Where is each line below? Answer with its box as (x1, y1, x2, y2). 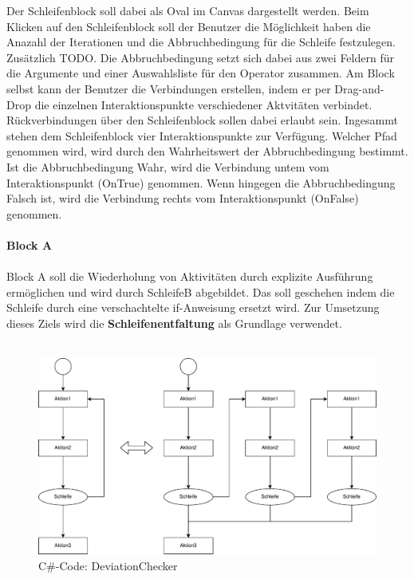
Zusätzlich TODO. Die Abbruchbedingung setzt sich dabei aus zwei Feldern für (6, 49, 394, 65)
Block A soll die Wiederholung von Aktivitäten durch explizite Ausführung (6, 268, 373, 285)
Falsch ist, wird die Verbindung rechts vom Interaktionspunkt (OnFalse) (6, 190, 359, 207)
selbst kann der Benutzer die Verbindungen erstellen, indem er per (6, 80, 331, 96)
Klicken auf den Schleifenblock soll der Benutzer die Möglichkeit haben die (6, 18, 371, 34)
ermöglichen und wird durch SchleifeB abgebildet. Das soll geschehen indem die (6, 283, 395, 300)
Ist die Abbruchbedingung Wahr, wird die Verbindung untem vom (6, 158, 329, 175)
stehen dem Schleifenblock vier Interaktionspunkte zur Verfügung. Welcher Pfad (6, 127, 397, 144)
